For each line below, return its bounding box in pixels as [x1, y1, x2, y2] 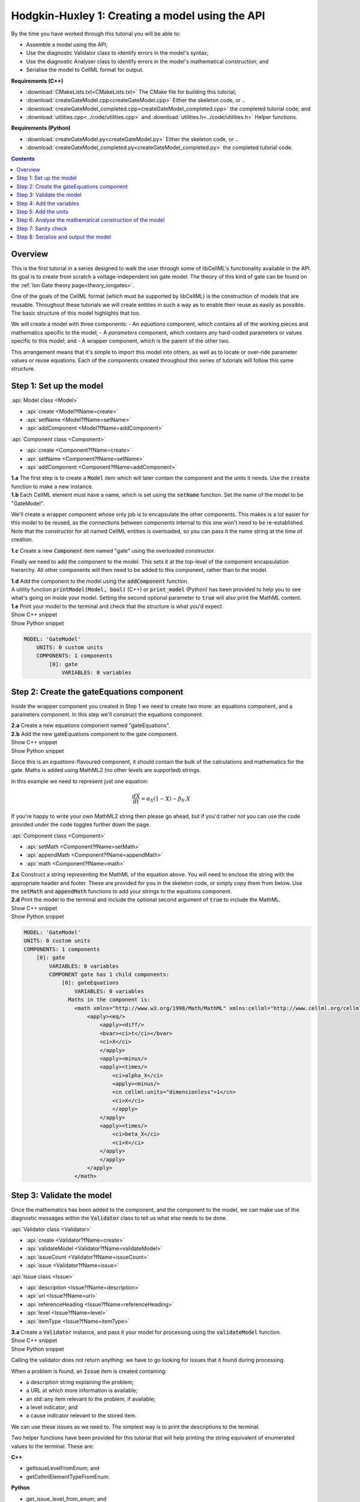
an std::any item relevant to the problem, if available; [26, 1395, 156, 1402]
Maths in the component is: [68, 996, 151, 1003]
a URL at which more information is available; [26, 1387, 138, 1394]
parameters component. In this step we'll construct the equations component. [11, 711, 203, 718]
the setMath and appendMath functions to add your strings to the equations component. [11, 887, 232, 895]
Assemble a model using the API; [26, 41, 108, 48]
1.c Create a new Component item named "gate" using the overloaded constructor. [11, 547, 215, 554]
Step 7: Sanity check [16, 225, 67, 232]
